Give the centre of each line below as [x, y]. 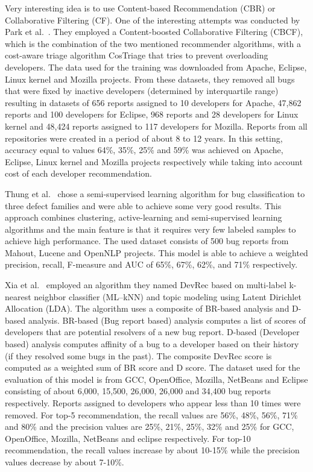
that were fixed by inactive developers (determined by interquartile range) [142, 91]
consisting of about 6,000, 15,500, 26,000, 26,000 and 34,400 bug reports [138, 391]
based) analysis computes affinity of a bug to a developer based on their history [152, 344]
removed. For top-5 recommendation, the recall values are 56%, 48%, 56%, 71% [151, 414]
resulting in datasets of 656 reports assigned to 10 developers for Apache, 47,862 [153, 102]
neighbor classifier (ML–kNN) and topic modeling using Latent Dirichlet [168, 296]
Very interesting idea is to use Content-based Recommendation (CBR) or [140, 8]
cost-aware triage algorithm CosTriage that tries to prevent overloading [137, 55]
